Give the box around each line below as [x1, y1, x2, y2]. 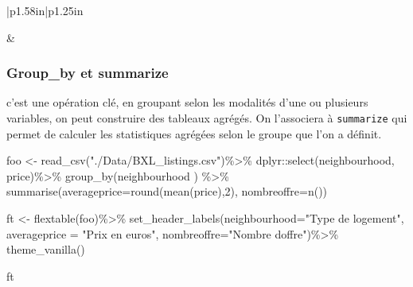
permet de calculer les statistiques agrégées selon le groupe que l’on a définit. [6, 125, 382, 142]
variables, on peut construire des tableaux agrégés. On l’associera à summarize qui [6, 110, 407, 126]
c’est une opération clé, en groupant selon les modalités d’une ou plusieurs [6, 94, 368, 111]
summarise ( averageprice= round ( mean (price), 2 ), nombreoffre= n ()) [6, 183, 328, 200]
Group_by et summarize [6, 63, 169, 83]
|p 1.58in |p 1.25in [6, 2, 84, 18]
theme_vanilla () [6, 241, 85, 258]
